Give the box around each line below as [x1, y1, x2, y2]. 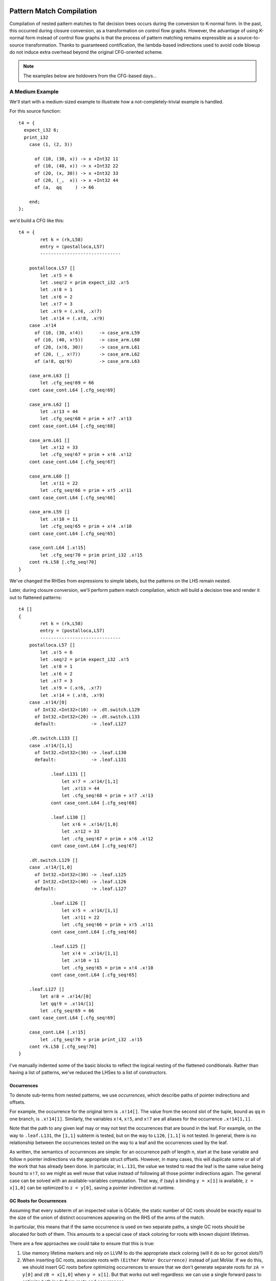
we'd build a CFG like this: [9, 217, 64, 223]
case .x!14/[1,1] [29, 742, 73, 748]
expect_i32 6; [24, 127, 59, 133]
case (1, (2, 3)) [29, 141, 73, 147]
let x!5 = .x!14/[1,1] [61, 907, 119, 913]
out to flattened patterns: [9, 594, 62, 601]
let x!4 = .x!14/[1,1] [61, 951, 119, 956]
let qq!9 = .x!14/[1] [40, 1001, 95, 1006]
